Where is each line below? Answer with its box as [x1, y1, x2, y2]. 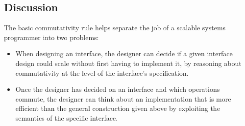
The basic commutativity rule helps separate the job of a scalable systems [4, 22, 226, 33]
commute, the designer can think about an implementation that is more [15, 93, 231, 104]
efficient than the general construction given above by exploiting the [15, 103, 220, 113]
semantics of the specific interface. [15, 112, 118, 123]
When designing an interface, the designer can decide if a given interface [15, 48, 233, 59]
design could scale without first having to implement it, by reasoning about [15, 58, 242, 68]
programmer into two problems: [4, 32, 99, 42]
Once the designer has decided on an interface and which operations [15, 84, 220, 94]
